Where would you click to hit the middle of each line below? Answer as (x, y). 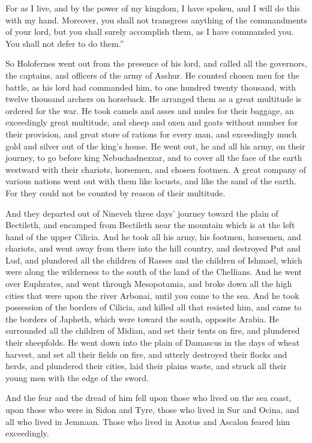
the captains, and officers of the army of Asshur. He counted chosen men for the (152, 75)
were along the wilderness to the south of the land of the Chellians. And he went (154, 272)
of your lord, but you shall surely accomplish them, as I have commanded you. (150, 32)
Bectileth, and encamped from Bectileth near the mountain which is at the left (150, 225)
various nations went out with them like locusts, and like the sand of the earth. (151, 181)
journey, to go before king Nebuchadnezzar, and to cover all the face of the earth (154, 158)
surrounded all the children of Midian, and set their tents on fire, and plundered (153, 330)
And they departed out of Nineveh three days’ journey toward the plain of (142, 213)
